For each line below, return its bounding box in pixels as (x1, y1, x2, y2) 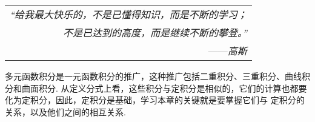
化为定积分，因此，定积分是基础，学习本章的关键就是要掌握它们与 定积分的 (5, 93, 305, 106)
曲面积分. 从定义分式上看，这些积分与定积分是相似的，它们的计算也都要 (21, 81, 307, 94)
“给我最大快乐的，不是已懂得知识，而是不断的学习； (10, 7, 247, 21)
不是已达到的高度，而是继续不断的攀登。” (63, 25, 247, 39)
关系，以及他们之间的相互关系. (5, 105, 126, 118)
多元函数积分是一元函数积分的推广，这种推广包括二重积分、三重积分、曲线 (5, 70, 302, 82)
